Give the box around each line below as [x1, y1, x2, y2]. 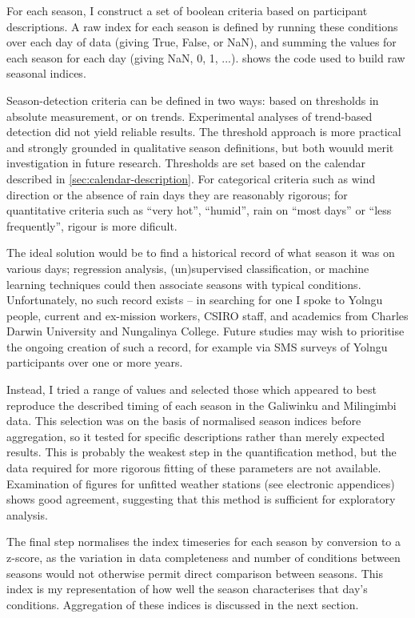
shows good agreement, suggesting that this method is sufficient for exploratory [6, 491, 396, 508]
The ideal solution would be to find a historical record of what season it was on [6, 244, 395, 261]
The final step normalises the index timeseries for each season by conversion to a [6, 533, 401, 550]
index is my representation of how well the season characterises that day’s [6, 580, 368, 597]
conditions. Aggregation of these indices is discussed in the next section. [6, 596, 359, 612]
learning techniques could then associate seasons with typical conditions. [6, 275, 361, 292]
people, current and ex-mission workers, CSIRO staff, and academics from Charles [6, 307, 409, 323]
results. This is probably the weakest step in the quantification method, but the [6, 443, 397, 460]
